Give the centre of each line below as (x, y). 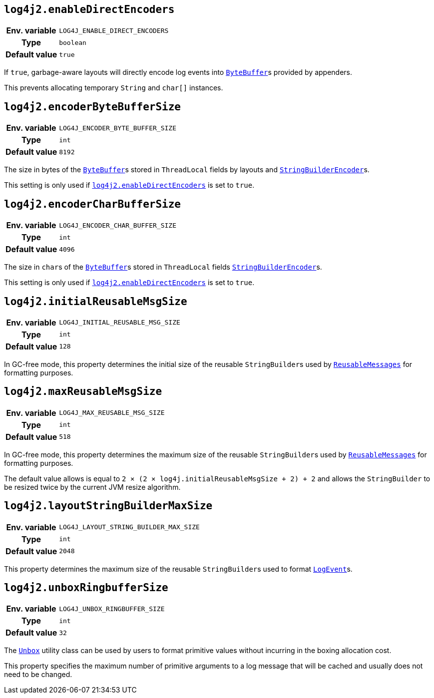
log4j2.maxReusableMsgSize (83, 392)
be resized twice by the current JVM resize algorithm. (92, 487)
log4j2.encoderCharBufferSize (93, 204)
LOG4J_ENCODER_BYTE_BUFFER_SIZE (118, 128)
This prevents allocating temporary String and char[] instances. (114, 88)
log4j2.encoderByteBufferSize (93, 107)
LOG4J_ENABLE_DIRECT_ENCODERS (114, 30)
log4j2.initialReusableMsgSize (96, 301)
